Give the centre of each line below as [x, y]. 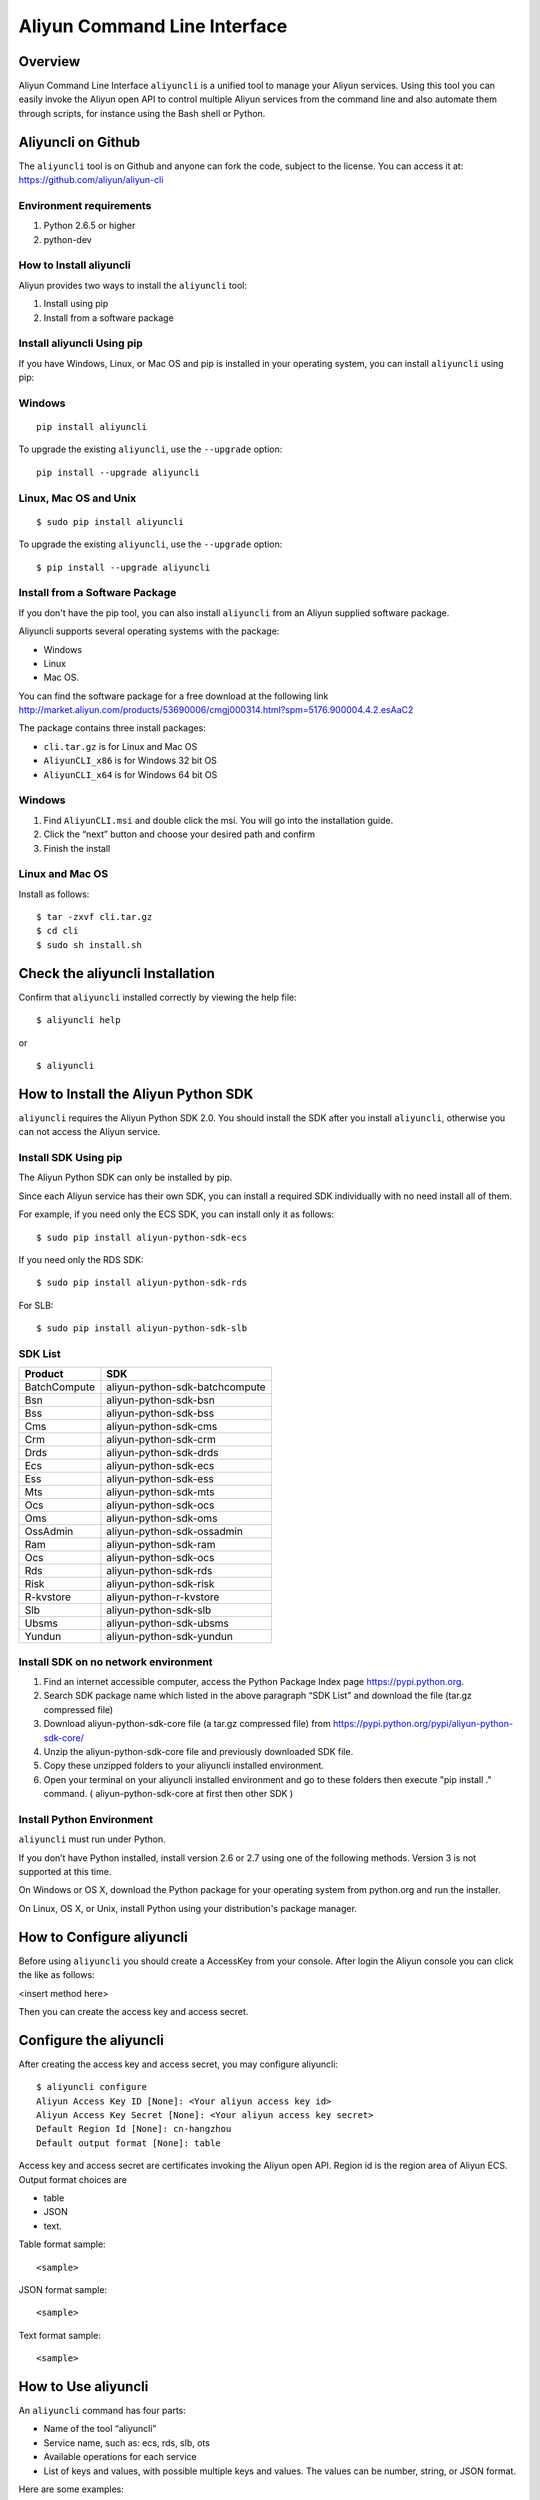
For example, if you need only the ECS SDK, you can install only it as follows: [176, 1214]
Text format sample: [60, 2335]
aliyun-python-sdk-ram [161, 1545]
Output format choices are [72, 2179]
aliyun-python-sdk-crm [161, 1440]
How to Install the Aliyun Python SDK [136, 1093]
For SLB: [36, 1305]
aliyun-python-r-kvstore [163, 1597]
